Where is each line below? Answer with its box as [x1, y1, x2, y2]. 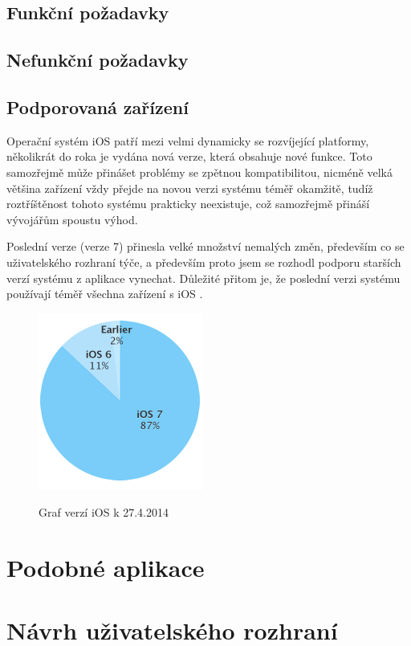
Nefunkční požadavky [6, 47, 189, 72]
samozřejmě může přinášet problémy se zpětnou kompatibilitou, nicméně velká [6, 163, 393, 180]
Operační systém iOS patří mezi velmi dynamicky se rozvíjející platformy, [6, 132, 369, 149]
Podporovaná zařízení [6, 94, 189, 119]
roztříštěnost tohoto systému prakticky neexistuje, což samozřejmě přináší [6, 195, 370, 212]
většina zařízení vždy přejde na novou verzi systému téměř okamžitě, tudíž [6, 179, 373, 196]
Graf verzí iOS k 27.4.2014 [39, 504, 169, 521]
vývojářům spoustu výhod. [6, 211, 138, 227]
